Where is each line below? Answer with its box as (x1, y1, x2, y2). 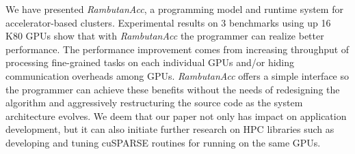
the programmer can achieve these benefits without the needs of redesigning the (5, 82, 340, 96)
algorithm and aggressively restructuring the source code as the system (5, 95, 303, 110)
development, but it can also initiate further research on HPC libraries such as (5, 122, 334, 136)
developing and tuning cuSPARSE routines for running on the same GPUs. (5, 135, 321, 149)
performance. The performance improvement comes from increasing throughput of (5, 42, 350, 56)
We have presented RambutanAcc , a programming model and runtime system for (5, 2, 343, 16)
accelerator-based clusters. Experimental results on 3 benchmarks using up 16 (5, 15, 331, 29)
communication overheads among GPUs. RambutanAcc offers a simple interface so (5, 68, 350, 82)
